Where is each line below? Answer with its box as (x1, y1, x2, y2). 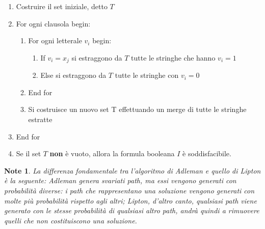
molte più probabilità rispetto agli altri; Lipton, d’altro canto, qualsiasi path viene (4, 195, 257, 206)
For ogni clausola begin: (16, 18, 91, 28)
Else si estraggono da (40, 70, 107, 80)
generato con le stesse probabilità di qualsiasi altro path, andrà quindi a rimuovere (4, 205, 259, 216)
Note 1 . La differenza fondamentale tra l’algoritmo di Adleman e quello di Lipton (4, 165, 261, 176)
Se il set (16, 148, 41, 159)
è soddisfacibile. (182, 148, 231, 159)
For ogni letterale (28, 35, 82, 46)
